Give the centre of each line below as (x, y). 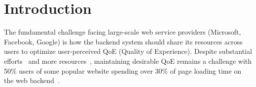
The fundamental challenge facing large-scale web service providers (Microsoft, (123, 32)
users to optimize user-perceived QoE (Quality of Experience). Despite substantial (128, 51)
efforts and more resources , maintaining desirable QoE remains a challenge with (128, 61)
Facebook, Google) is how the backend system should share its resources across (123, 41)
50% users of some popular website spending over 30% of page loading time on (123, 70)
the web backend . (32, 80)
